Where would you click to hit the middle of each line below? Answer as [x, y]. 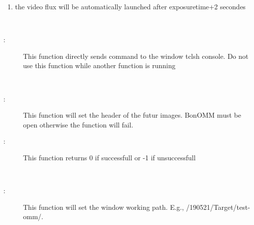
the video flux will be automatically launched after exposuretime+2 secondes [130, 6]
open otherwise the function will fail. [78, 124]
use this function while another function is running [99, 65]
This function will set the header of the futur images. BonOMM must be [132, 115]
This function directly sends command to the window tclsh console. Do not [136, 56]
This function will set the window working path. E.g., [103, 207]
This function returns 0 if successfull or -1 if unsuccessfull [109, 157]
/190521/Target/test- [218, 207]
